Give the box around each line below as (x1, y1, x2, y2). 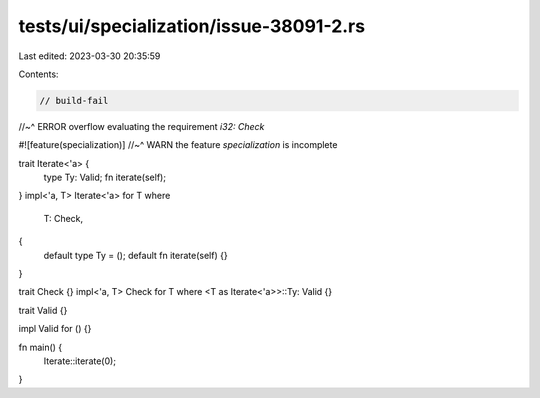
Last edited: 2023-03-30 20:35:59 (18, 50, 161, 62)
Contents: (18, 68, 59, 80)
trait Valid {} (18, 304, 68, 316)
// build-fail (39, 95, 109, 106)
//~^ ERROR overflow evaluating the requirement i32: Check (18, 120, 265, 132)
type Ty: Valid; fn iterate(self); (43, 171, 167, 184)
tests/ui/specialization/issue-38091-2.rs (18, 15, 365, 37)
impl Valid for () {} (18, 323, 92, 335)
